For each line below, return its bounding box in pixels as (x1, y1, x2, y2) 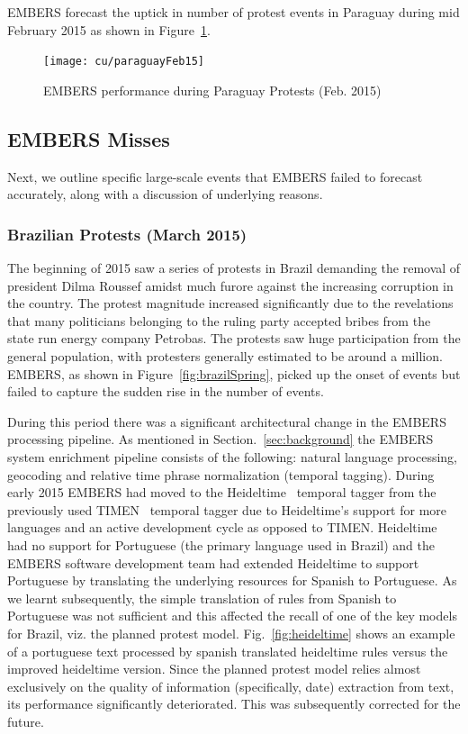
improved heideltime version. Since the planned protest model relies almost (7, 659, 421, 678)
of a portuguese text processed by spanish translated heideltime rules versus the (7, 641, 448, 660)
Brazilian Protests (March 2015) (7, 222, 247, 245)
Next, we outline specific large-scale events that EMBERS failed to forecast (7, 167, 423, 186)
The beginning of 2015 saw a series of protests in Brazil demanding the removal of (7, 258, 461, 277)
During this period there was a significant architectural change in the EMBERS (7, 412, 446, 430)
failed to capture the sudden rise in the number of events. (7, 382, 324, 401)
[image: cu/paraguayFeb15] (43, 55, 204, 68)
